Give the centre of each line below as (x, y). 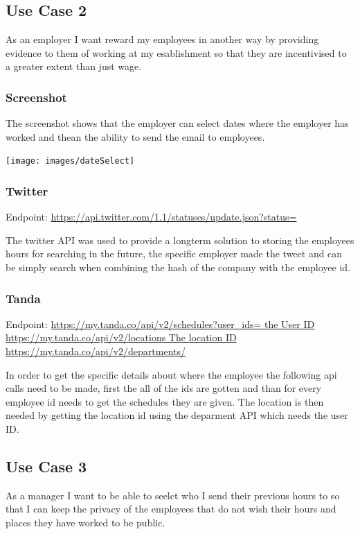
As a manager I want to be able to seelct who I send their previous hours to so (173, 495)
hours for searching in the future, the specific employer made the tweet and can (174, 253)
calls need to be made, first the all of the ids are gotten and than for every (164, 388)
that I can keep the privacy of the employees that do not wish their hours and (171, 509)
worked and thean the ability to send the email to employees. (135, 136)
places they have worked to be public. (85, 522)
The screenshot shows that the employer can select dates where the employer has (177, 123)
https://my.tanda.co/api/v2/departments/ (96, 351)
